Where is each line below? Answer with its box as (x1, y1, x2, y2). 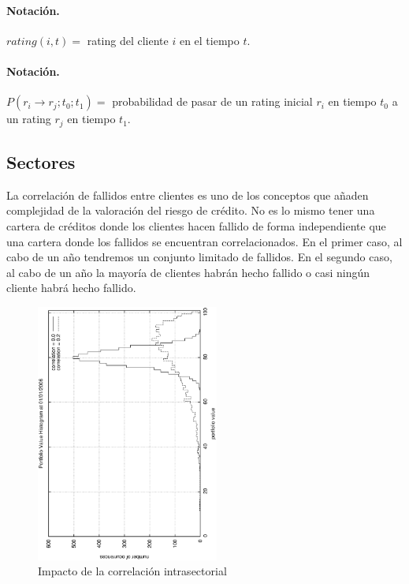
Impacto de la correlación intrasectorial (38, 563, 227, 579)
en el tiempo (179, 32, 240, 48)
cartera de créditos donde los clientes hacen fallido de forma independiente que (6, 218, 386, 234)
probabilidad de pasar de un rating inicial (112, 93, 313, 110)
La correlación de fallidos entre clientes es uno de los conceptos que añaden (6, 186, 369, 203)
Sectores (6, 150, 76, 174)
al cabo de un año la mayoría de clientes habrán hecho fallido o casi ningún (6, 264, 370, 280)
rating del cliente (87, 32, 169, 48)
